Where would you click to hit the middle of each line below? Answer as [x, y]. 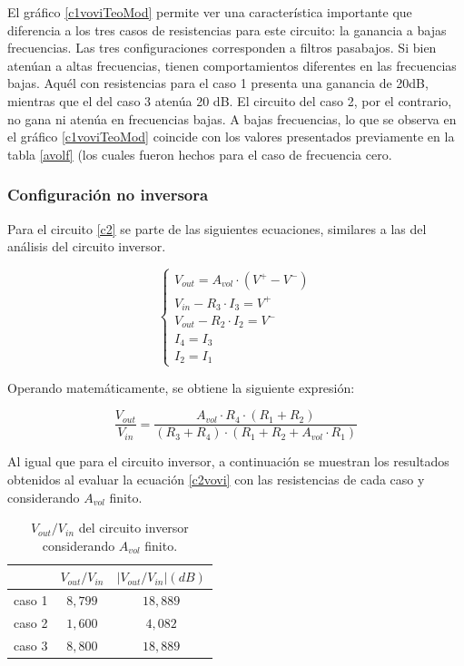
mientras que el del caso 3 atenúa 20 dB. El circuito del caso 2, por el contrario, [230, 100]
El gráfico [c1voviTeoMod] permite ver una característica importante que [210, 12]
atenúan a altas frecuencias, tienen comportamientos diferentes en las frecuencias [232, 65]
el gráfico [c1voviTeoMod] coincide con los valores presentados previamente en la [231, 137]
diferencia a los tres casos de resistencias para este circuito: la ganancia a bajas [227, 29]
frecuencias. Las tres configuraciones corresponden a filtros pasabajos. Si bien [222, 48]
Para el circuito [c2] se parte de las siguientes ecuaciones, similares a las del [217, 228]
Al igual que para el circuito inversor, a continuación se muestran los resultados [228, 461]
